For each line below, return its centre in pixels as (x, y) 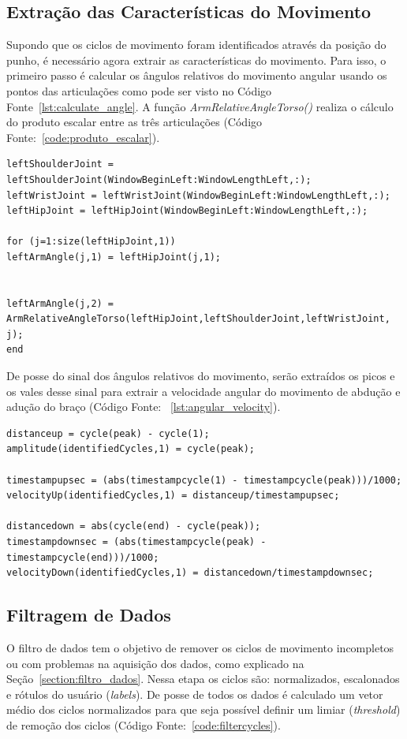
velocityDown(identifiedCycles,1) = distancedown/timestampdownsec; (190, 573)
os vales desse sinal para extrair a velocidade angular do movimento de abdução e (203, 391)
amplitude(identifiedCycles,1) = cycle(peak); (131, 449)
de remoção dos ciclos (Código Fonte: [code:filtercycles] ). (144, 724)
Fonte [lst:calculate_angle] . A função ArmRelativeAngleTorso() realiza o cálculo (200, 106)
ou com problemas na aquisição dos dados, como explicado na (155, 663)
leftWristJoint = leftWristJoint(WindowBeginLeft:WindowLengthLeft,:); (198, 195)
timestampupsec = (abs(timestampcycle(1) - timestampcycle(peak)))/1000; (204, 480)
